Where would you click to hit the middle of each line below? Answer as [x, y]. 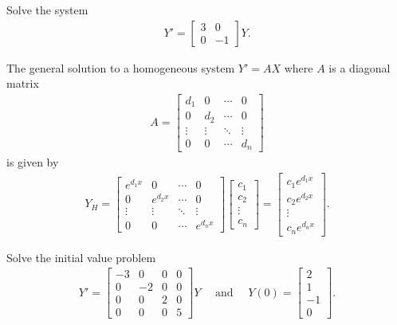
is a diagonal [360, 67]
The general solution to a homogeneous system [121, 67]
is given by [33, 162]
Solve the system [47, 10]
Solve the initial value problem [81, 257]
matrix [23, 83]
